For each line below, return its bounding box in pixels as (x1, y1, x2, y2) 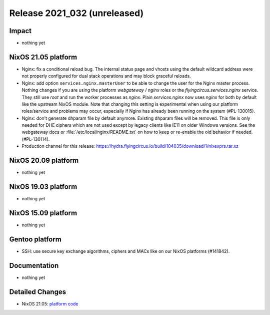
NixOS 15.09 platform (9, 208, 77, 217)
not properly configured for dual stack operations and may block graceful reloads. (21, 73, 191, 79)
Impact (9, 27, 32, 35)
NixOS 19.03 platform (9, 182, 77, 191)
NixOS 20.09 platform (9, 156, 79, 165)
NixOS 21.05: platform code (21, 300, 78, 306)
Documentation (9, 261, 59, 270)
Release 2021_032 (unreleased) (9, 8, 144, 19)
